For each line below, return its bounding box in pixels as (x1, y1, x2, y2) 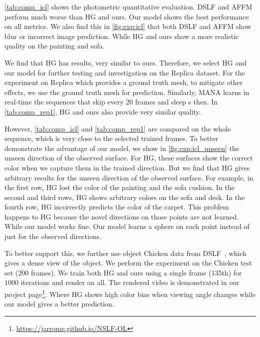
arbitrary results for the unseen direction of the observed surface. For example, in (4, 172, 254, 182)
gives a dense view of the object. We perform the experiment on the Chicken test (4, 257, 252, 268)
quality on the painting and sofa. (4, 40, 105, 51)
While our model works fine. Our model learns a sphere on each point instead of (4, 221, 250, 231)
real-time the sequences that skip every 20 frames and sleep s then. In (4, 96, 218, 107)
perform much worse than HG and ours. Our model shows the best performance (4, 11, 249, 21)
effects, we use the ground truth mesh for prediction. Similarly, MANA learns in (4, 86, 250, 97)
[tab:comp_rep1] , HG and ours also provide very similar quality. (4, 106, 201, 116)
